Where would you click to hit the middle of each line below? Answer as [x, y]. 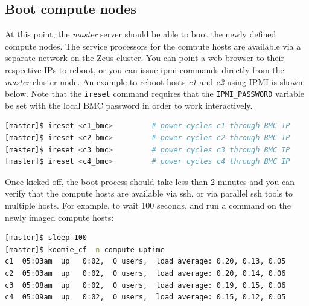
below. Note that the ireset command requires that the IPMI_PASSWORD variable [154, 93]
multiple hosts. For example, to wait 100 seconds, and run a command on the [148, 205]
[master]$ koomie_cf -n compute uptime [85, 249]
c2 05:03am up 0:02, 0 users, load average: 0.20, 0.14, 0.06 [145, 273]
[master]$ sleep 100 [46, 238]
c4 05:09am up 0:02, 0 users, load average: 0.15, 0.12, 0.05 [145, 297]
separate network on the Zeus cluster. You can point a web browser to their [145, 58]
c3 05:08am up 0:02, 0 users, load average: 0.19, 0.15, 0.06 [145, 285]
